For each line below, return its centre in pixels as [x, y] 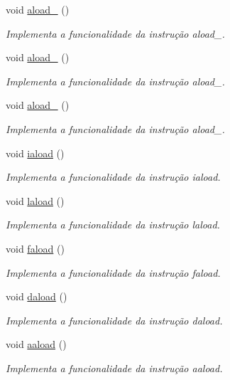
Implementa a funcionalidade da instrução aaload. [114, 368]
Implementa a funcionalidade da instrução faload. [113, 272]
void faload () [35, 248]
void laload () [35, 200]
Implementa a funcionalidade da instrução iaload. [113, 177]
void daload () [37, 296]
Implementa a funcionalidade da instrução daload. [114, 320]
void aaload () [36, 344]
